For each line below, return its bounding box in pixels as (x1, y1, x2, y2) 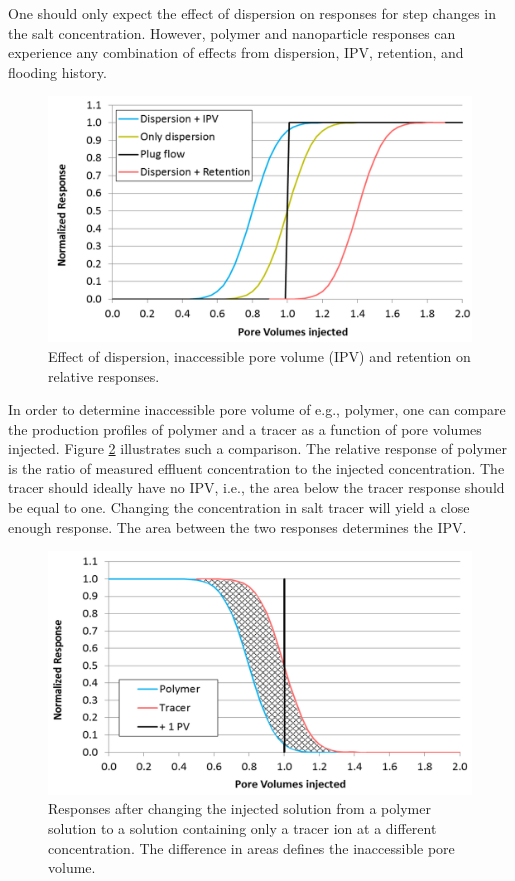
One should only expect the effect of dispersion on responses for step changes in (8, 3, 496, 23)
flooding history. (8, 61, 107, 82)
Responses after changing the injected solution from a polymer (48, 798, 431, 819)
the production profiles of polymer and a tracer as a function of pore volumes (8, 418, 482, 439)
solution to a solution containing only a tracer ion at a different (48, 817, 437, 838)
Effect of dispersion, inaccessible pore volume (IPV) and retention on (48, 345, 471, 366)
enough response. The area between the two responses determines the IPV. (8, 516, 467, 537)
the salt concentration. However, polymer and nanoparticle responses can (8, 22, 456, 43)
